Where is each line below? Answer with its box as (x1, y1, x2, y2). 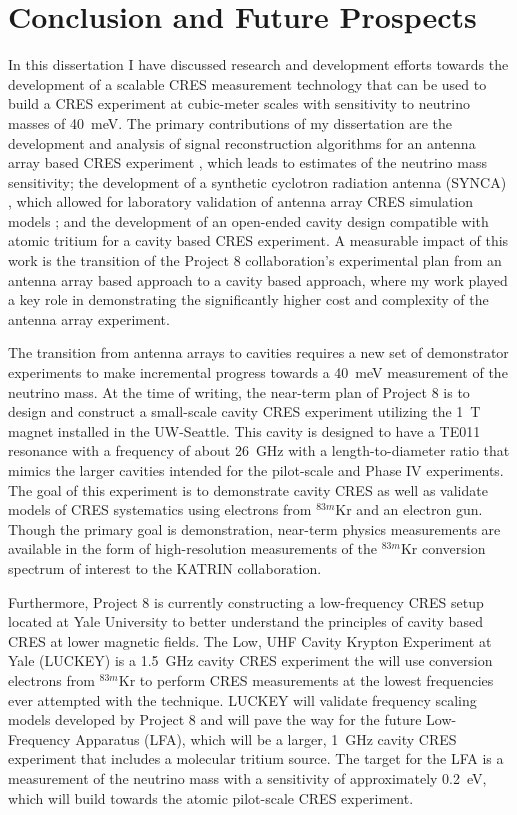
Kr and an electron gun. (335, 499, 483, 520)
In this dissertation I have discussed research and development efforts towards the (8, 54, 509, 75)
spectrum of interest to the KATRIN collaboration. (8, 557, 322, 578)
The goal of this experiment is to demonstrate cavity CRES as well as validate (8, 479, 488, 500)
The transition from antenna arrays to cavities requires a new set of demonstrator (8, 342, 509, 363)
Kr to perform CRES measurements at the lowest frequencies (118, 669, 494, 690)
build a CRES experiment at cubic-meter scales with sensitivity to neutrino (8, 93, 471, 114)
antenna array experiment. (8, 308, 170, 329)
